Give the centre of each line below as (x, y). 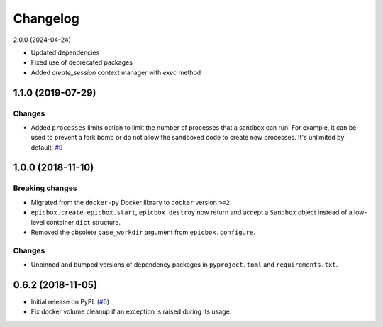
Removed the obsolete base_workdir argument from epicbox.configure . (143, 232)
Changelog (46, 18)
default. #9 (47, 147)
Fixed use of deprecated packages (82, 62)
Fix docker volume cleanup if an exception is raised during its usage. (131, 311)
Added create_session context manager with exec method (116, 72)
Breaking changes (45, 188)
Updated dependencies (65, 52)
